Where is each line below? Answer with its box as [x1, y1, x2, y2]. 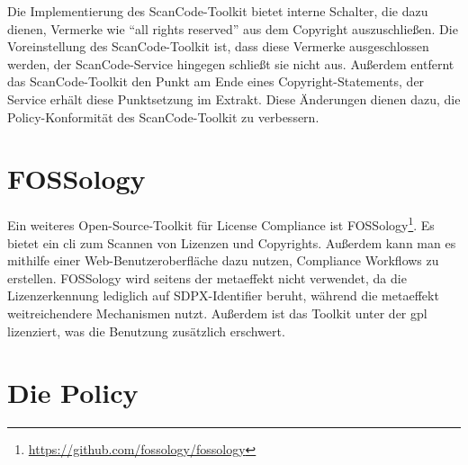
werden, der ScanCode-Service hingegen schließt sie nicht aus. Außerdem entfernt [7, 54, 454, 73]
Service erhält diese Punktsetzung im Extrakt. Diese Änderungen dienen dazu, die [7, 89, 461, 108]
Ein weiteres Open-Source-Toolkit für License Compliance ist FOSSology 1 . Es [7, 213, 435, 234]
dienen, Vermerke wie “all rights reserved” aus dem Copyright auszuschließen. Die [7, 19, 458, 38]
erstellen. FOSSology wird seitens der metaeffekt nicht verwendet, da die [7, 268, 407, 287]
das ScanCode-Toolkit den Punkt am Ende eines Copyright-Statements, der [7, 72, 425, 91]
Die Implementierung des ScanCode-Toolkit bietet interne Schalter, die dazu [7, 2, 428, 20]
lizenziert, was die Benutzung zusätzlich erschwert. [7, 321, 285, 340]
